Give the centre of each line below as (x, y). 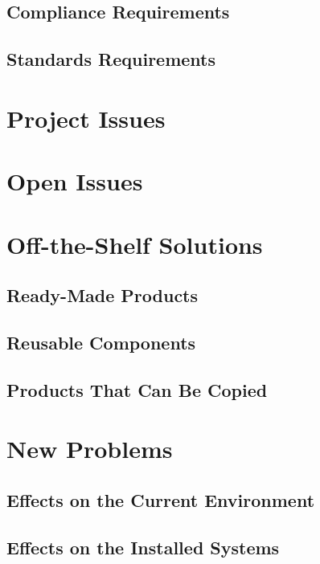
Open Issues (75, 181)
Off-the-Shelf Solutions (135, 244)
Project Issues (86, 118)
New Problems (90, 449)
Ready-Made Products (103, 295)
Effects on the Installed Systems (143, 547)
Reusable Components (101, 342)
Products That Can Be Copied (137, 389)
